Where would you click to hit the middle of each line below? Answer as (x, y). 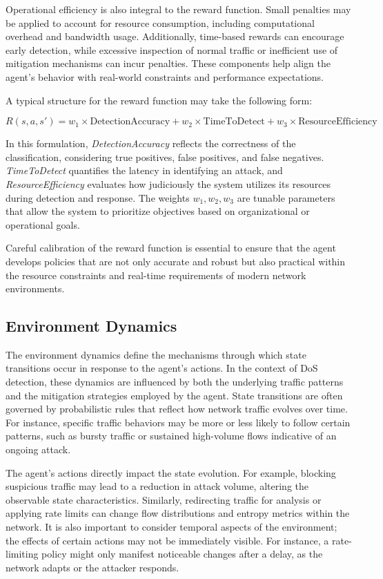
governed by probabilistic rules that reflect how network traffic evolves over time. (177, 409)
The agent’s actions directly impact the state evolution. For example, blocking (171, 472)
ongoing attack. (38, 449)
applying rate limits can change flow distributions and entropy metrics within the (178, 513)
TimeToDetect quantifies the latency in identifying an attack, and (144, 170)
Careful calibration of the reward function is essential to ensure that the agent (171, 248)
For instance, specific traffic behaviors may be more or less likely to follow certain (178, 422)
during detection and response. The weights (98, 197)
